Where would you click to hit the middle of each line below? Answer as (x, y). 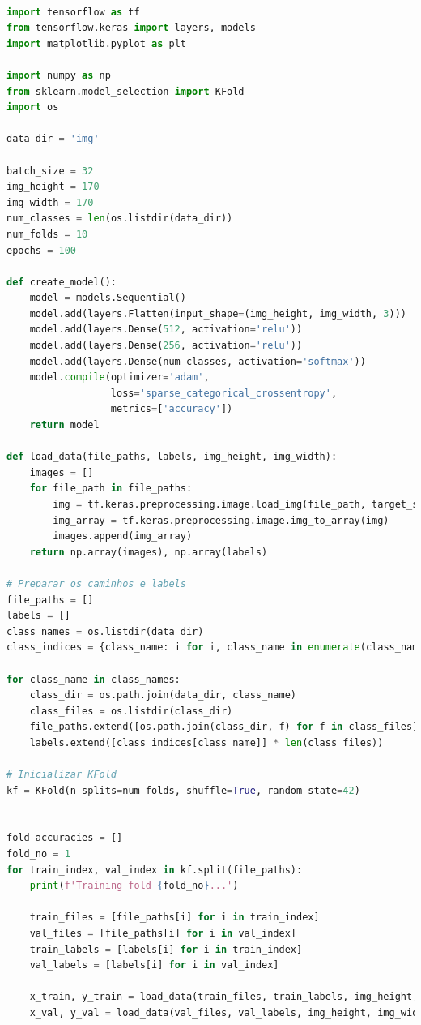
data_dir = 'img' (53, 139)
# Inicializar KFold (62, 775)
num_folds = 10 (47, 234)
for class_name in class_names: (94, 679)
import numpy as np (59, 75)
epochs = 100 (41, 250)
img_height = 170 (53, 187)
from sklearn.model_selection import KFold (125, 91)
